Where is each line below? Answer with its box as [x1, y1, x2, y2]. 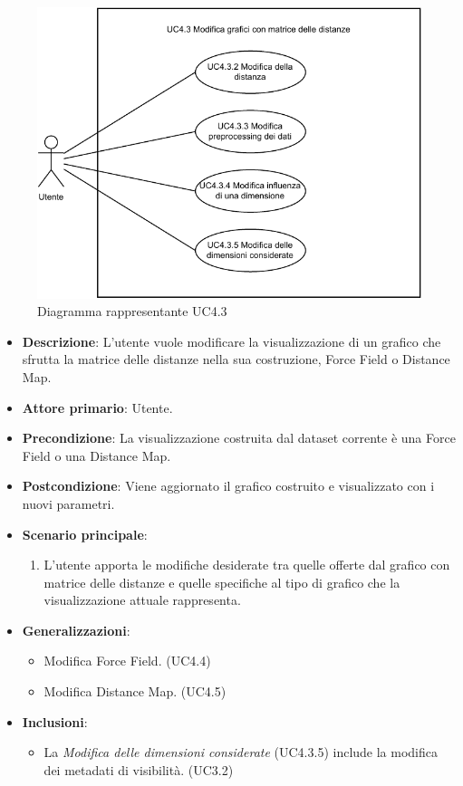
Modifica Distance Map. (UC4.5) [43, 682, 227, 701]
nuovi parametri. [22, 494, 115, 513]
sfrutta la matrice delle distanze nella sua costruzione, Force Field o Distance [22, 350, 450, 369]
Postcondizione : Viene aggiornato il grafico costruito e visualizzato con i [22, 476, 435, 495]
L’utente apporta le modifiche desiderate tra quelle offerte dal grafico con [43, 555, 450, 574]
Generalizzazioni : [22, 620, 130, 639]
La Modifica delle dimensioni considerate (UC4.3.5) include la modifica [43, 743, 439, 762]
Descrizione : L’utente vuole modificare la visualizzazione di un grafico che [22, 331, 441, 350]
